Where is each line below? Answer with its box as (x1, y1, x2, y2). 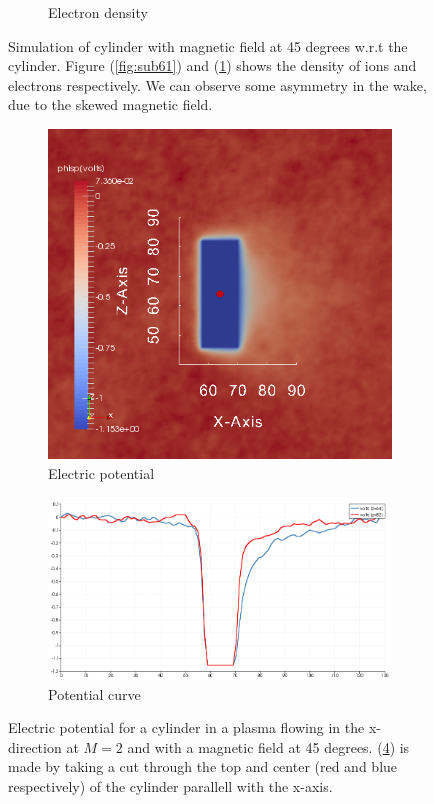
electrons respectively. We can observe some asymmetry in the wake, (8, 74, 427, 95)
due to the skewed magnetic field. (8, 94, 213, 115)
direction (8, 736, 62, 757)
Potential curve (48, 683, 141, 704)
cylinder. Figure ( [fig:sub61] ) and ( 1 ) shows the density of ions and (8, 55, 417, 76)
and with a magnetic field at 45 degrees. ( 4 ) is (127, 736, 410, 757)
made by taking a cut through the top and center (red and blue (8, 756, 398, 777)
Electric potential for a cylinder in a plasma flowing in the (8, 717, 365, 738)
